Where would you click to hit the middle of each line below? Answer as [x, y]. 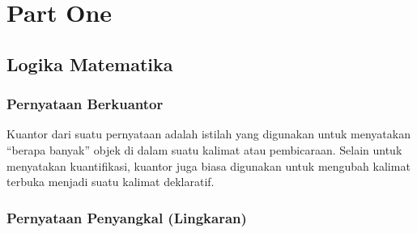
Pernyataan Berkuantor [85, 104]
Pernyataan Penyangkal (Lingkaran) [127, 217]
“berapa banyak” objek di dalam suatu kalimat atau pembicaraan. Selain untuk [204, 149]
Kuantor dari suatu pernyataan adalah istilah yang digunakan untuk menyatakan [208, 134]
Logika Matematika [90, 64]
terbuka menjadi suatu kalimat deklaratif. [111, 182]
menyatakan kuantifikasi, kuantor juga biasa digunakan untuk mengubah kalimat [208, 165]
